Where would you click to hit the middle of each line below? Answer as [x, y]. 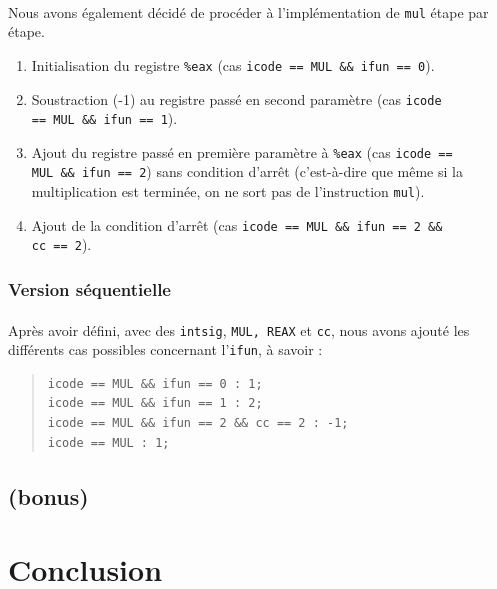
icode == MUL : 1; [108, 442]
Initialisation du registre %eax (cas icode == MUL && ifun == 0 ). [233, 64]
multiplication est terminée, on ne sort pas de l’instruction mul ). [228, 191]
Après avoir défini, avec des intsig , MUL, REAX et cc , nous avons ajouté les [239, 329]
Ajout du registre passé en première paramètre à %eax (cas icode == [242, 151]
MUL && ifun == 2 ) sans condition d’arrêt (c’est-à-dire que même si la [247, 171]
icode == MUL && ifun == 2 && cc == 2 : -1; [198, 423]
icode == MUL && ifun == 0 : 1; [155, 383]
